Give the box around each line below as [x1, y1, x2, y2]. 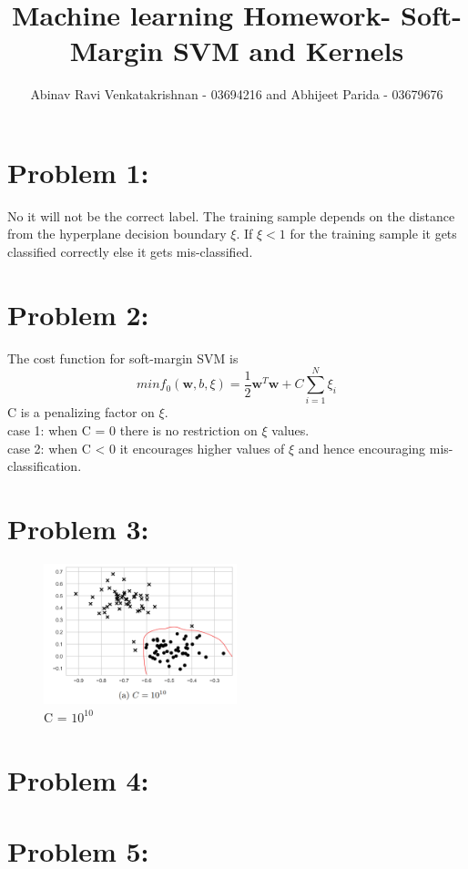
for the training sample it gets [290, 224, 457, 243]
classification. [7, 456, 82, 475]
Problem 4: [7, 761, 149, 798]
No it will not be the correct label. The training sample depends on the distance [7, 206, 455, 225]
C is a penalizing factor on [7, 403, 155, 422]
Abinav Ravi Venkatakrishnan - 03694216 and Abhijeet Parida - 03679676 [30, 85, 443, 104]
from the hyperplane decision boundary [7, 224, 227, 243]
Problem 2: [7, 295, 149, 332]
